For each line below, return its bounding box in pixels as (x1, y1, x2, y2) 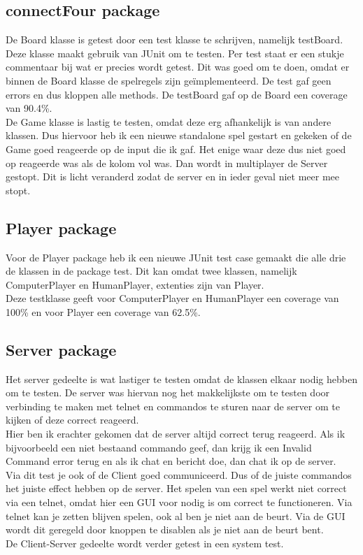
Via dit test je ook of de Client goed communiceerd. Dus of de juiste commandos (6, 467, 352, 482)
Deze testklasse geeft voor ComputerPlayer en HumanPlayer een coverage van (6, 291, 339, 305)
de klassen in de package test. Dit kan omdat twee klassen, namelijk (6, 264, 297, 278)
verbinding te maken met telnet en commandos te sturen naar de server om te (6, 398, 340, 413)
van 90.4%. (6, 101, 52, 115)
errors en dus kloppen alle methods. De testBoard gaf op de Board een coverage (6, 87, 348, 101)
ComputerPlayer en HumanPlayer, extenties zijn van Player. (6, 277, 264, 291)
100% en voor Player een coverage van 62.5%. (6, 304, 201, 319)
